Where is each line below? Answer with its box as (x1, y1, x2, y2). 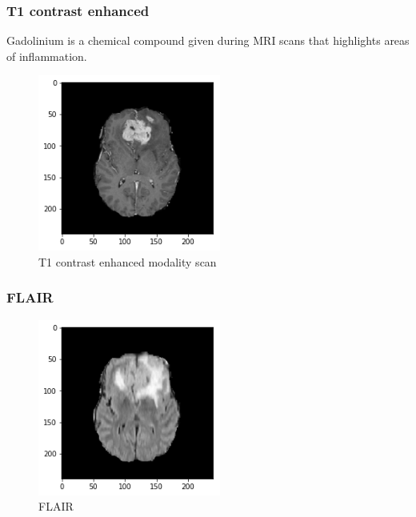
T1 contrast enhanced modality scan (38, 253, 217, 270)
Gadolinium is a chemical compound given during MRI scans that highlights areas (6, 32, 410, 49)
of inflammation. (6, 47, 87, 64)
